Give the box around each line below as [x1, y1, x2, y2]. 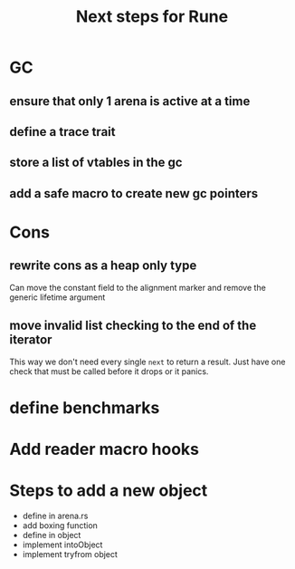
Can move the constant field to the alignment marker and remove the [9, 282, 267, 293]
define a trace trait [9, 124, 116, 140]
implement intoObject [22, 539, 103, 550]
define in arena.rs [22, 510, 89, 521]
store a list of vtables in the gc [9, 155, 183, 170]
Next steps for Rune [75, 6, 229, 27]
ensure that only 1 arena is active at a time [9, 93, 251, 109]
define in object [22, 529, 81, 540]
